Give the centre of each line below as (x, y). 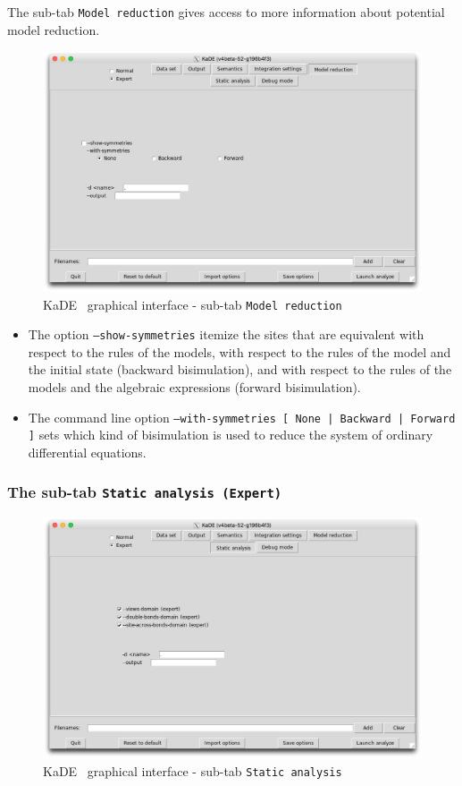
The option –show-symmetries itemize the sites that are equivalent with (226, 334)
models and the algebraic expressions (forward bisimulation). (194, 387)
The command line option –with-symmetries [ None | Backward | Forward (242, 417)
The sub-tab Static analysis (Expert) (145, 492)
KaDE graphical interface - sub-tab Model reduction (193, 304)
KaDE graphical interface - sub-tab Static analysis (193, 770)
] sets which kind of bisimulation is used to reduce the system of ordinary (231, 435)
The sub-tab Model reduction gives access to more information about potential (226, 12)
